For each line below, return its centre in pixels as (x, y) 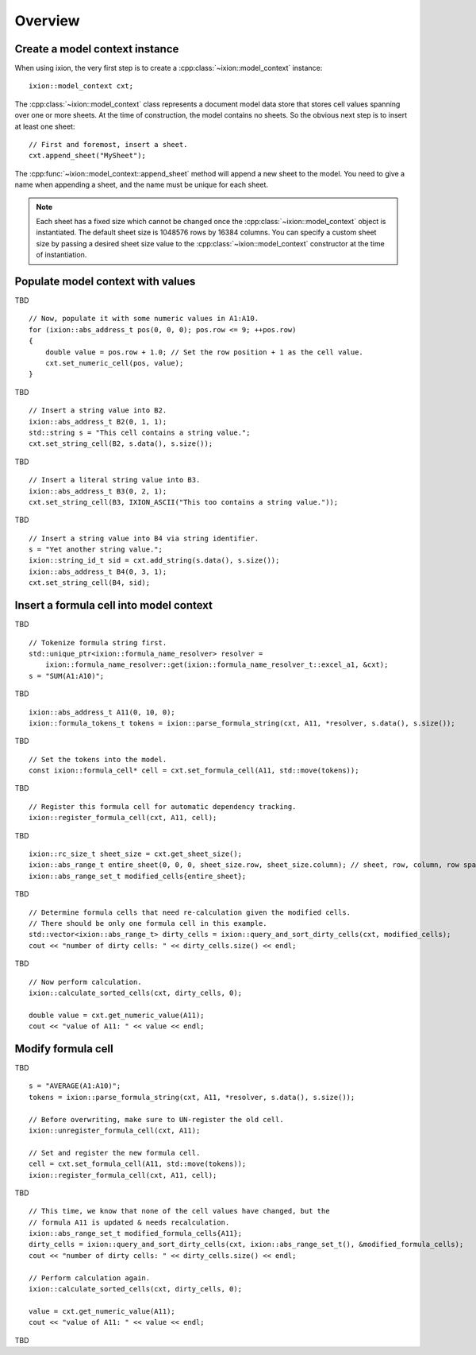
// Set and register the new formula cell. (115, 1153)
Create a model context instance (97, 49)
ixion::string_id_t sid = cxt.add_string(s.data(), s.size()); (154, 561)
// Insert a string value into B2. (98, 410)
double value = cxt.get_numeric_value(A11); (117, 1015)
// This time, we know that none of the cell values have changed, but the (179, 1211)
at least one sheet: (45, 126)
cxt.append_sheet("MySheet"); (88, 156)
